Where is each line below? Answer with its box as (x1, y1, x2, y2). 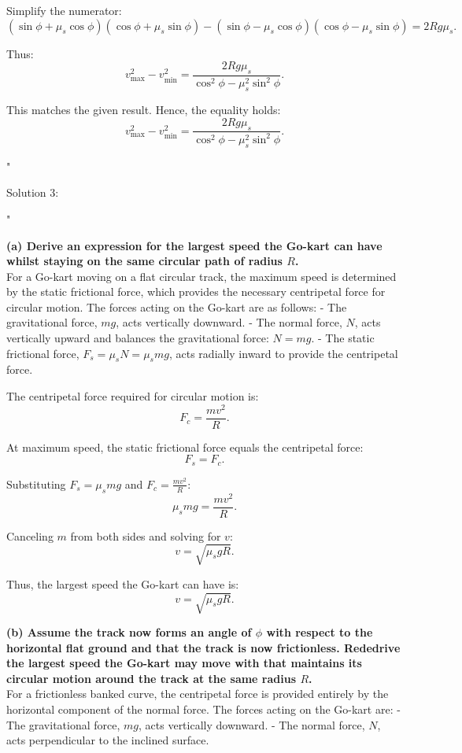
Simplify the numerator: (6, 2, 122, 18)
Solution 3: (6, 184, 59, 201)
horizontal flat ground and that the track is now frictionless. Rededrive (6, 639, 401, 655)
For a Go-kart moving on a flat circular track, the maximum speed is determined (6, 268, 397, 284)
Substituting (6, 475, 66, 492)
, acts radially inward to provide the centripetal (168, 345, 398, 361)
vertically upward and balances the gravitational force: (6, 330, 269, 346)
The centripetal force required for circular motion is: (6, 388, 259, 404)
